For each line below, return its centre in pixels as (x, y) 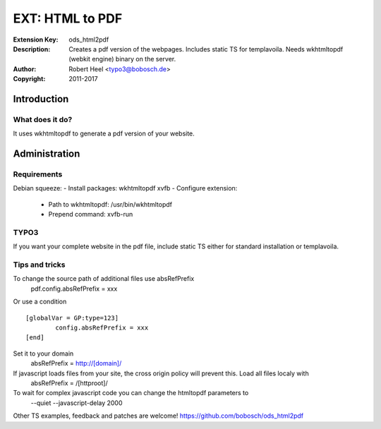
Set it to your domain (43, 354)
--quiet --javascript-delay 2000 (77, 403)
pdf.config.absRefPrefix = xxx (74, 289)
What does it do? (43, 119)
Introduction (41, 99)
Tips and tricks (40, 265)
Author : (25, 69)
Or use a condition (40, 302)
